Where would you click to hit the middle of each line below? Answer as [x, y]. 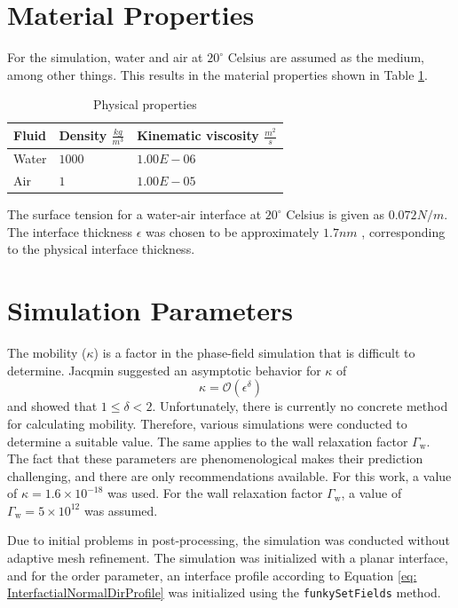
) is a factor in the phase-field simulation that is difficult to [254, 353]
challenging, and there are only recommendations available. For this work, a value [229, 475]
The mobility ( [47, 353]
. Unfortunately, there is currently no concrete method [300, 406]
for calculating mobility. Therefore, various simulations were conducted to [207, 423]
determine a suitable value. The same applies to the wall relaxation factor [208, 441]
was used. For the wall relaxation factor [215, 493]
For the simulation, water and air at [105, 57]
